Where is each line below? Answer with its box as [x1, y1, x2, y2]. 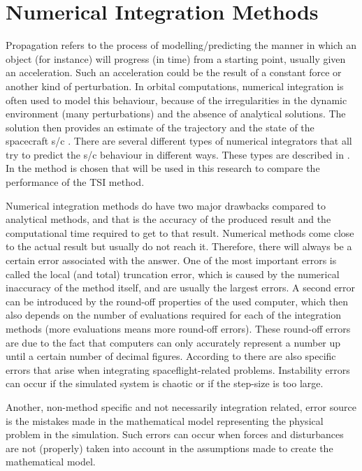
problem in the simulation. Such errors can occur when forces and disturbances [6, 427, 344, 442]
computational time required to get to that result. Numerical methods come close [6, 225, 354, 240]
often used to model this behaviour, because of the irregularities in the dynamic [6, 92, 347, 107]
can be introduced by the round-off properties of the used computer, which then [6, 294, 348, 308]
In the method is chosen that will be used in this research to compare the [6, 161, 320, 175]
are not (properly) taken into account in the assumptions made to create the [6, 440, 333, 455]
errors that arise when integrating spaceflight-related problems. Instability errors [6, 362, 350, 377]
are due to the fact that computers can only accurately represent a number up [6, 335, 341, 349]
